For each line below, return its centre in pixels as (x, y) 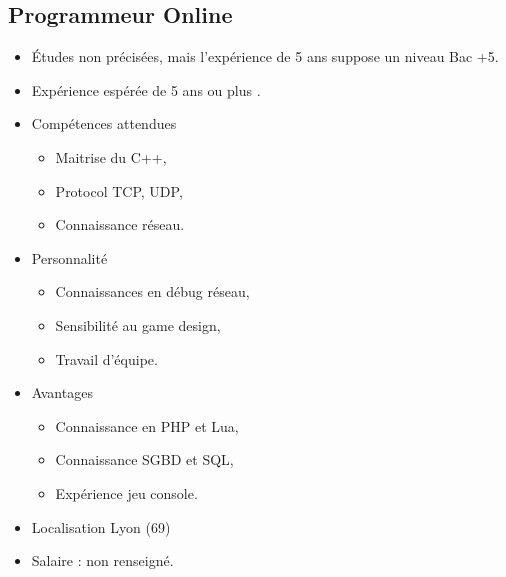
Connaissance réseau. (120, 224)
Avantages (62, 392)
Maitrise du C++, (111, 156)
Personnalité (69, 257)
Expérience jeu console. (126, 492)
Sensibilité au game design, (138, 324)
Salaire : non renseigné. (102, 560)
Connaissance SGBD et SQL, (144, 459)
